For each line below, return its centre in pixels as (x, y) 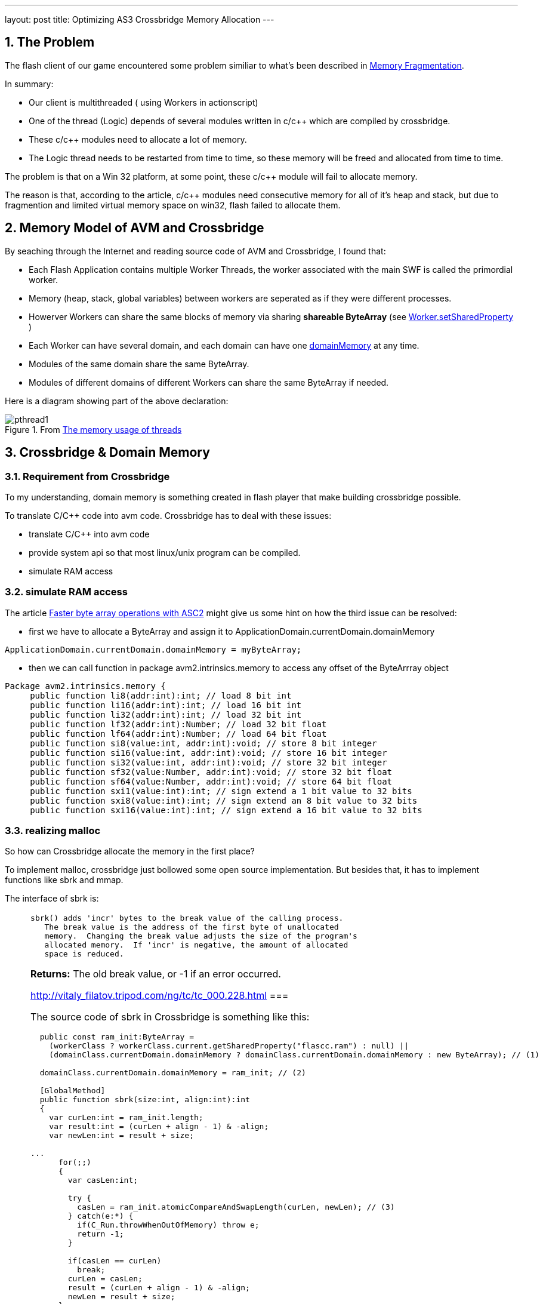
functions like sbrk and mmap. (64, 880)
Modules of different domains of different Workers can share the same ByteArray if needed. (209, 382)
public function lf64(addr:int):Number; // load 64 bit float (178, 733)
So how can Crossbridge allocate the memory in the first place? (130, 851)
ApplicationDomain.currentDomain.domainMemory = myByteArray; (153, 649)
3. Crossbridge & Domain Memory (107, 453)
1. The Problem (50, 42)
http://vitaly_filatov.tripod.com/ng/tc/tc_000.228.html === (160, 996)
